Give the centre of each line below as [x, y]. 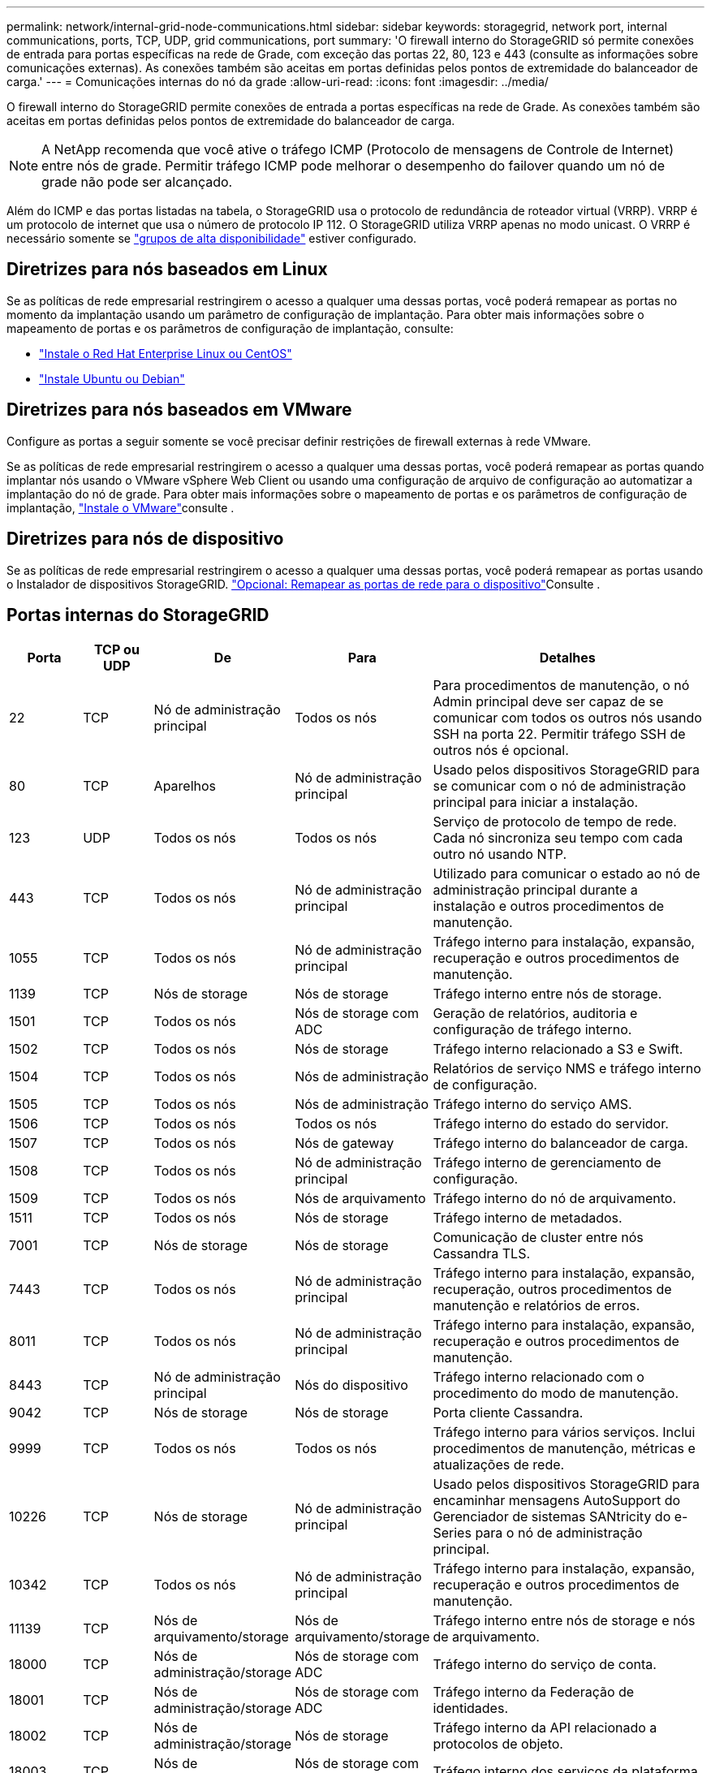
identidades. [470, 1708]
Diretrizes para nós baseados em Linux [167, 270]
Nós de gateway [345, 1143]
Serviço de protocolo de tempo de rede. [555, 822]
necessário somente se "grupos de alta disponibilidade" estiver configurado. [212, 238]
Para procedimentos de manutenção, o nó [561, 686]
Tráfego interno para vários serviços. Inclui [564, 1432]
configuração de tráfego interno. [532, 1030]
